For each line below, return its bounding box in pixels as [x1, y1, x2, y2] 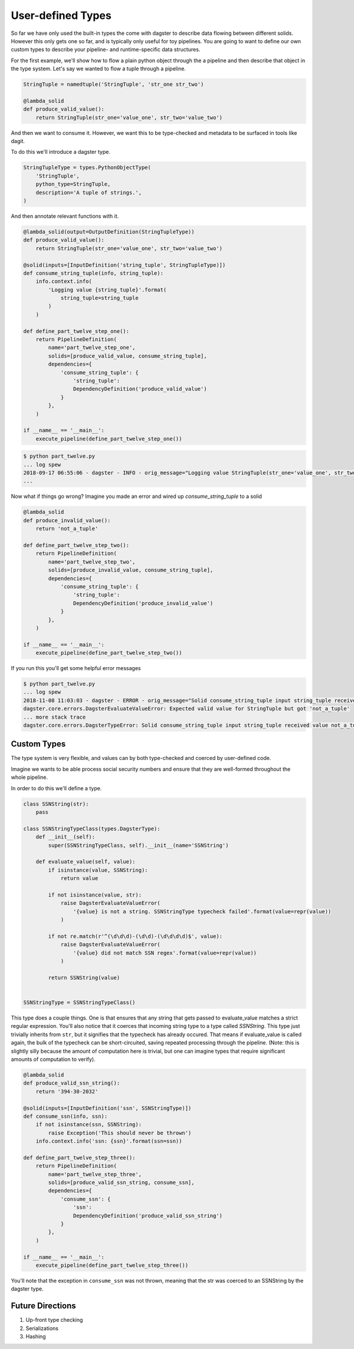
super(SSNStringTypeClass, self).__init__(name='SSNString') [48, 842, 229, 849]
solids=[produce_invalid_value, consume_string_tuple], [48, 567, 214, 574]
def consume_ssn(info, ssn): [23, 1112, 108, 1120]
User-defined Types [11, 9, 112, 22]
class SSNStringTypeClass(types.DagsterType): [23, 825, 160, 832]
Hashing [25, 1332, 47, 1340]
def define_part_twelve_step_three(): [23, 1154, 136, 1161]
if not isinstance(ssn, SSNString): [35, 1121, 142, 1128]
